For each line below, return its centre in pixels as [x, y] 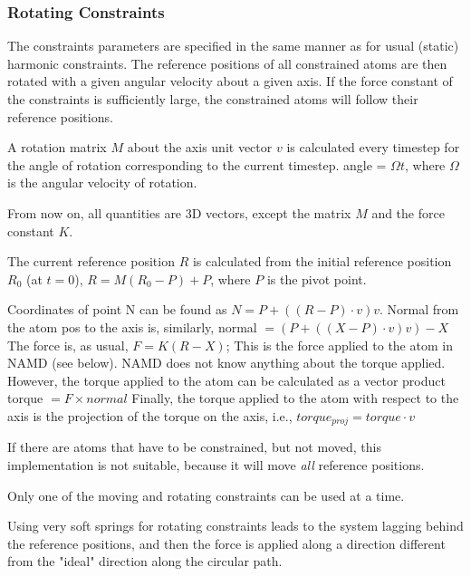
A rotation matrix [57, 147]
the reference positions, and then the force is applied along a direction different [226, 543]
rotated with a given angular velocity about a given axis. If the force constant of [230, 81]
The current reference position [91, 261]
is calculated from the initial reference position [322, 261]
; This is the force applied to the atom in [339, 345]
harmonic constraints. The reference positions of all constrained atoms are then [227, 63]
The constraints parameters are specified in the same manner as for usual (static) [233, 46]
